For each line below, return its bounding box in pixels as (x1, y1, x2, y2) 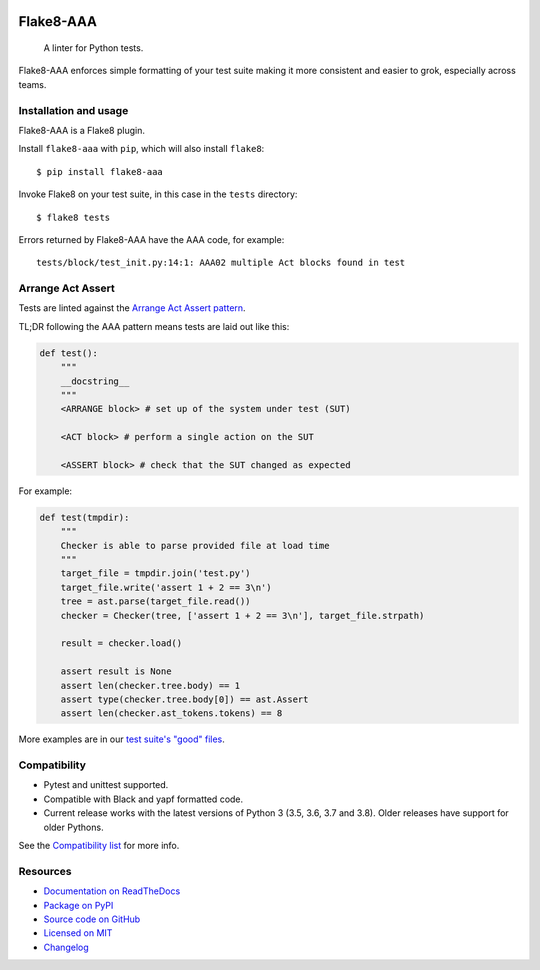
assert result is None (60, 666, 172, 677)
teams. (18, 78, 47, 90)
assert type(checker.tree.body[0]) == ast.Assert (60, 693, 309, 705)
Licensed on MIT (43, 927, 113, 939)
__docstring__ (60, 375, 130, 387)
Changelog (43, 941, 89, 953)
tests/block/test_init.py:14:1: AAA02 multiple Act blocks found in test (36, 257, 406, 269)
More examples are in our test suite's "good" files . (18, 733, 225, 745)
